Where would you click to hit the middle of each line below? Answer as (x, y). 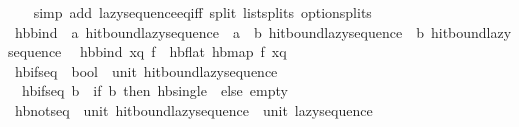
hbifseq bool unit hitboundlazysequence (146, 70)
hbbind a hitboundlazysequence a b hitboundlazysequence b (219, 31)
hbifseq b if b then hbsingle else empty (154, 90)
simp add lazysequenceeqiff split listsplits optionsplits (202, 12)
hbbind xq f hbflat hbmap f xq (183, 51)
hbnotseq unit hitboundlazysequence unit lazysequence (193, 109)
